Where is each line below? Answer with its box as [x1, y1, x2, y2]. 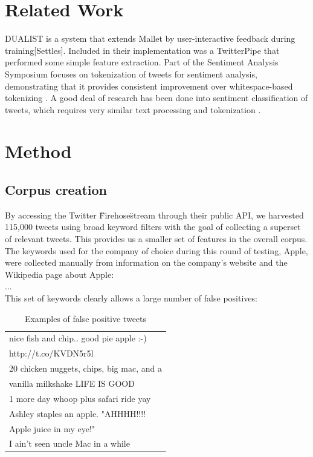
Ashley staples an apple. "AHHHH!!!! [9, 407, 146, 419]
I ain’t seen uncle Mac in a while [9, 437, 130, 450]
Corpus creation [5, 180, 107, 199]
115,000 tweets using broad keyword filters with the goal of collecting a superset [5, 220, 301, 233]
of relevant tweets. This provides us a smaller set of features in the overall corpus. [5, 232, 308, 245]
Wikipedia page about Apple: [5, 268, 114, 280]
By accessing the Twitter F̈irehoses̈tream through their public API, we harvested [5, 208, 304, 221]
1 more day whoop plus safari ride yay [9, 392, 151, 404]
